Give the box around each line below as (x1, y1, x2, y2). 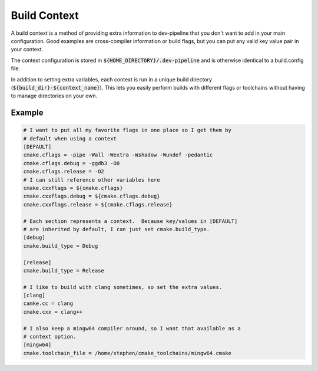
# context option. (23, 333, 77, 340)
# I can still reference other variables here (23, 176, 160, 183)
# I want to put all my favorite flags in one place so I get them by (23, 127, 232, 134)
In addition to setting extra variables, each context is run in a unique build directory (11, 75, 212, 83)
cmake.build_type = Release (23, 267, 104, 274)
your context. (11, 46, 44, 53)
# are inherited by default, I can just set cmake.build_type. (23, 226, 210, 232)
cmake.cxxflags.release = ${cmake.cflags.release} (23, 201, 173, 208)
